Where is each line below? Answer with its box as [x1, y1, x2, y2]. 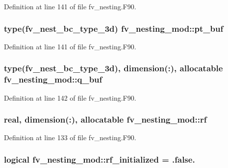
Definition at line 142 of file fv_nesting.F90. [4, 92, 136, 103]
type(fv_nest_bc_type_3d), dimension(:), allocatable [4, 62, 223, 74]
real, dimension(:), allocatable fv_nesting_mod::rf [4, 113, 207, 126]
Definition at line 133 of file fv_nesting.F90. [4, 132, 136, 143]
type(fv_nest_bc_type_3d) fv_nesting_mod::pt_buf [4, 22, 224, 34]
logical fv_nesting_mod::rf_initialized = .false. [4, 153, 195, 165]
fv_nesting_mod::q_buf [4, 73, 102, 85]
